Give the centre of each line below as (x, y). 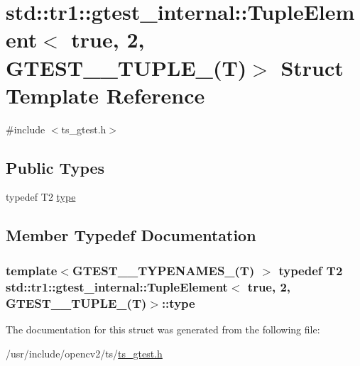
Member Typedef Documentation (131, 235)
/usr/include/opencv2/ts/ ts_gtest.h (84, 353)
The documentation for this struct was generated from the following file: (163, 329)
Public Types (55, 167)
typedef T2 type (41, 197)
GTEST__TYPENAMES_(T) (163, 270)
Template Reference (105, 95)
